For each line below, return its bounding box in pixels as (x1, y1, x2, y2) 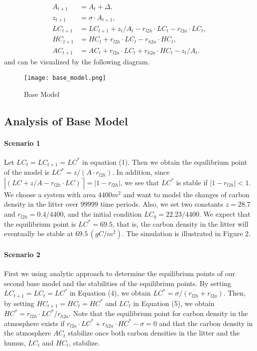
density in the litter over (4, 199, 79, 209)
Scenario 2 (4, 249, 40, 259)
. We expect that (199, 209, 251, 219)
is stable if (176, 177, 208, 187)
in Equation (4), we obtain (69, 288, 151, 298)
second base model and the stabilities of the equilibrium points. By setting (4, 278, 232, 288)
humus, (4, 337, 26, 348)
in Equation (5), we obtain (133, 298, 215, 308)
